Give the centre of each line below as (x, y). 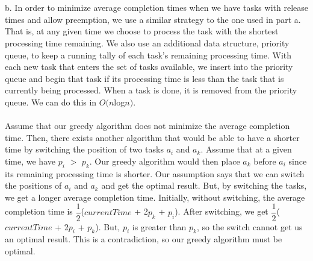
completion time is (39, 211)
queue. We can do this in (51, 102)
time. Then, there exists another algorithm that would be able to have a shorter (152, 137)
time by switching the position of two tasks (84, 149)
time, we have (30, 161)
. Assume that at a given (246, 149)
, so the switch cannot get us (249, 226)
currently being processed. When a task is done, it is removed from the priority (151, 90)
